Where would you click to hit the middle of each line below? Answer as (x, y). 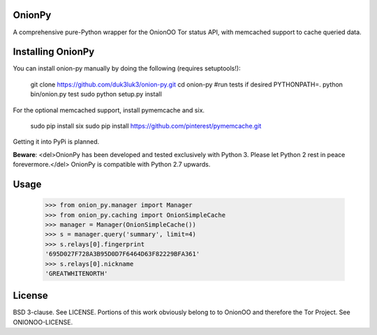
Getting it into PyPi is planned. (56, 142)
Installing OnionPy (54, 52)
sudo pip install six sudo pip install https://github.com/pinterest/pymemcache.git (146, 126)
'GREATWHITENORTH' (76, 273)
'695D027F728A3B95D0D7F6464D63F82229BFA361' (123, 254)
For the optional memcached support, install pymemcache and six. (109, 110)
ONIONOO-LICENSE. (43, 322)
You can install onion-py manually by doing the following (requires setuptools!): (127, 68)
